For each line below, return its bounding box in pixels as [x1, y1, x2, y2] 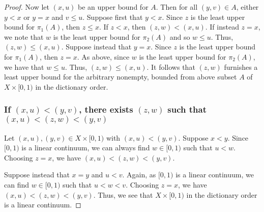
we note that [4, 31, 44, 42]
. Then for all [156, 2, 198, 12]
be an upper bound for [78, 2, 149, 12]
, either [236, 2, 259, 12]
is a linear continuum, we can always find [21, 142, 150, 153]
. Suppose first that [82, 11, 143, 22]
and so [169, 31, 190, 42]
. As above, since [77, 51, 130, 62]
